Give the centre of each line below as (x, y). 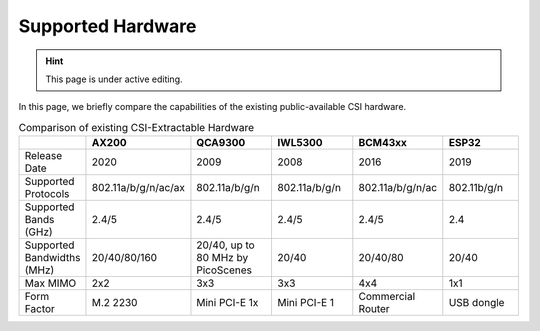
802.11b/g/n (476, 188)
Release (43, 156)
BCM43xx (382, 143)
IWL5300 (300, 143)
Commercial (387, 297)
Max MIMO (50, 283)
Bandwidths (52, 258)
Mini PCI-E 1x (227, 303)
